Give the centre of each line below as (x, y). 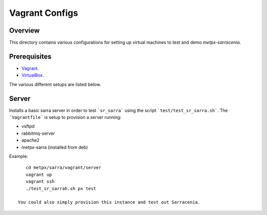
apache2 (30, 140)
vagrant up (39, 174)
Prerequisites (30, 56)
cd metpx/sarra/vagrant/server (63, 168)
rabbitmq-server (38, 133)
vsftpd (28, 126)
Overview (24, 30)
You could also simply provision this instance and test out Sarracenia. (109, 202)
